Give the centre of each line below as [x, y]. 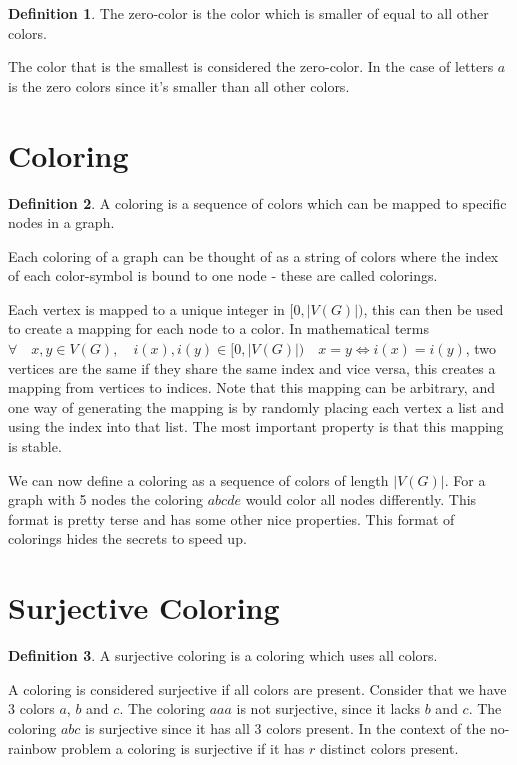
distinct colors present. [389, 747]
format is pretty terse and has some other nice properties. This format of [231, 518]
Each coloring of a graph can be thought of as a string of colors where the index [253, 255]
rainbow [32, 747]
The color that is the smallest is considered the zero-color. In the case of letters [251, 66]
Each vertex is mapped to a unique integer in [146, 308]
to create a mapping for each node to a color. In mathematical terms [218, 328]
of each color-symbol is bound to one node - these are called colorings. [223, 275]
